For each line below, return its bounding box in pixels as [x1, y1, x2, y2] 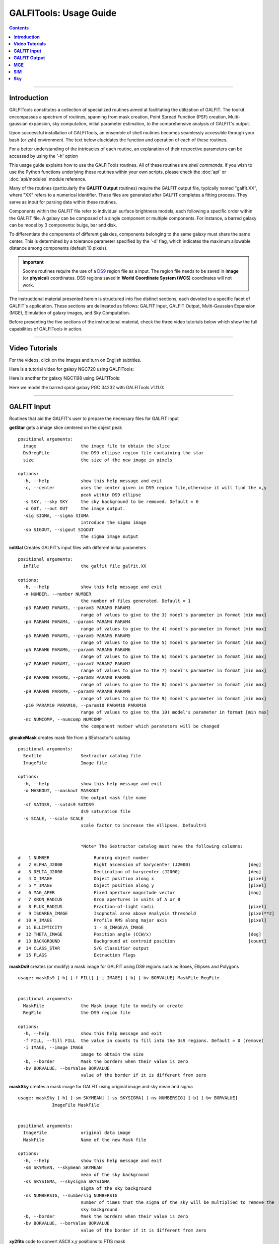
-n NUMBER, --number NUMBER [23, 591, 92, 597]
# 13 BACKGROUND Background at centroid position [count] [18, 938, 267, 944]
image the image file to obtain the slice [23, 443, 170, 449]
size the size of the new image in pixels [23, 457, 173, 463]
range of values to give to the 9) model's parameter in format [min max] [80, 696, 267, 701]
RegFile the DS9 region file [23, 1010, 131, 1015]
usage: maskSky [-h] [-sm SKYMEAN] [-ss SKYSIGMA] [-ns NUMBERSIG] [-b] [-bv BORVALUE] [18, 1095, 238, 1101]
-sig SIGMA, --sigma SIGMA [23, 513, 89, 518]
